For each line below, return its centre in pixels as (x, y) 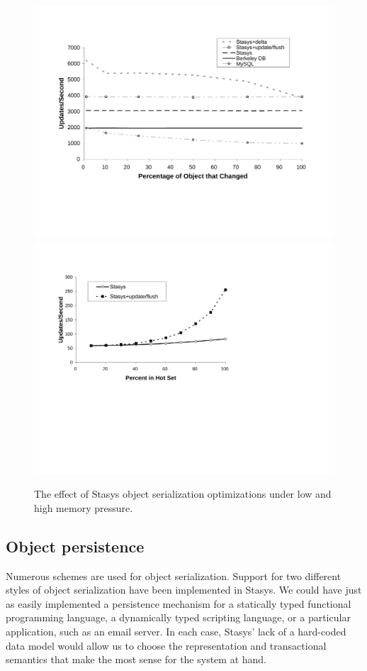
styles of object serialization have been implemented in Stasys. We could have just (184, 590)
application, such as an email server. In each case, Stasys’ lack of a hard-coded (176, 631)
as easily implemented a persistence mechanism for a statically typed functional (179, 603)
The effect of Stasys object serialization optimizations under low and (183, 494)
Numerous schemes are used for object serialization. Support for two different (174, 575)
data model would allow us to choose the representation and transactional (166, 645)
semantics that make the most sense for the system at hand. (136, 659)
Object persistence (75, 546)
